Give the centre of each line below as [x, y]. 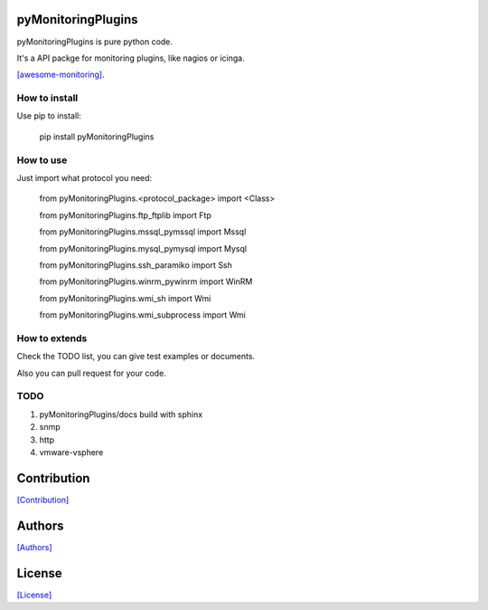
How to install [47, 98]
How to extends [52, 338]
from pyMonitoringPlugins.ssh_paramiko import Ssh [136, 265]
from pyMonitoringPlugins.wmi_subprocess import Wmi [142, 315]
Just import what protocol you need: [84, 177]
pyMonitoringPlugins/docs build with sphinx [121, 414]
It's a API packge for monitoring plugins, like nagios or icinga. [131, 58]
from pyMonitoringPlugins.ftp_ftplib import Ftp [125, 215]
